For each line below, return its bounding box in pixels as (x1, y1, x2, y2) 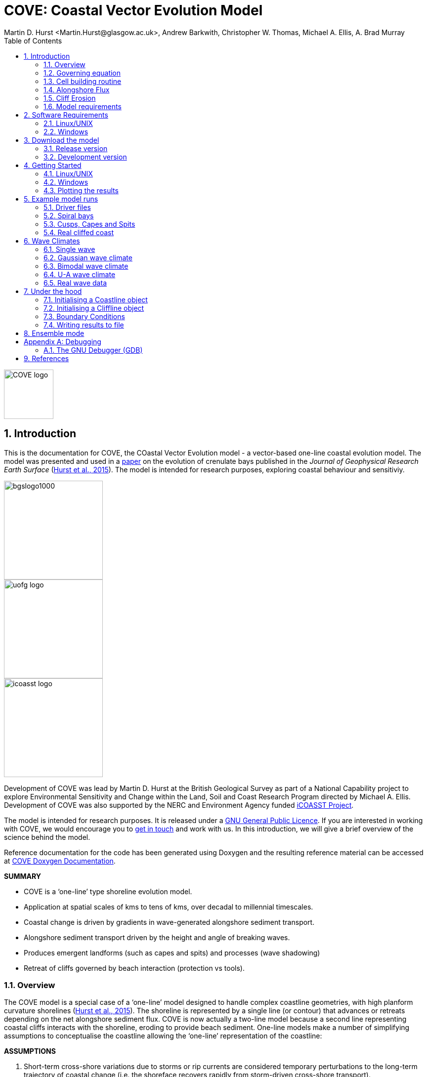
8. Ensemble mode (24, 329, 85, 337)
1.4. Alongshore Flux (43, 85, 110, 94)
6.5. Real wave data (43, 278, 107, 287)
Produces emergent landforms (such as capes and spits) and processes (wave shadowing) (24, 948, 320, 957)
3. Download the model (24, 135, 99, 144)
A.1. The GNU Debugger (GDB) (43, 345, 143, 354)
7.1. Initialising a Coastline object (43, 295, 148, 304)
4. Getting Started (24, 161, 82, 169)
